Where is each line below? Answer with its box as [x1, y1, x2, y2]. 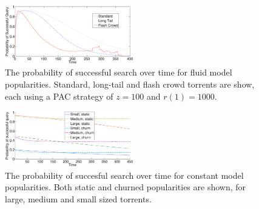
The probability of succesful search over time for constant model [5, 169, 244, 181]
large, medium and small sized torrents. [5, 193, 152, 205]
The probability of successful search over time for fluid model [5, 66, 232, 79]
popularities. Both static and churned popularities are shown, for [5, 181, 246, 193]
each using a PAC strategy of [5, 89, 113, 102]
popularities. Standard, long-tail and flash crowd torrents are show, [5, 77, 255, 90]
